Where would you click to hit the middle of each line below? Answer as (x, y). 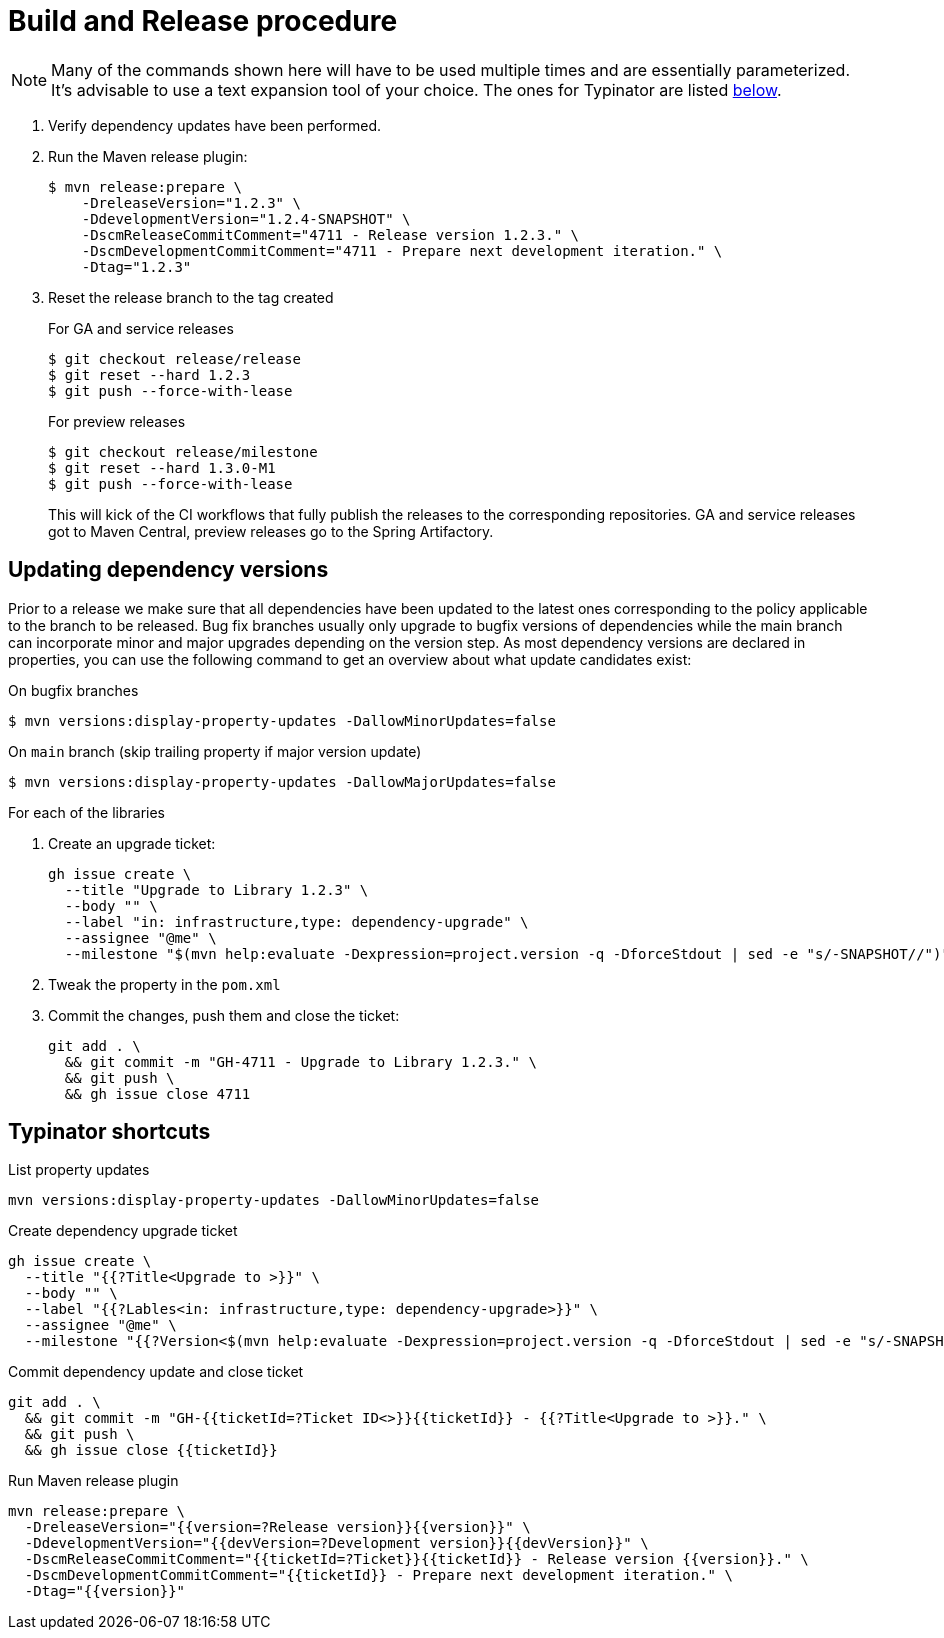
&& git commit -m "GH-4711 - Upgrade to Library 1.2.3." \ (300, 1061)
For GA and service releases (141, 328)
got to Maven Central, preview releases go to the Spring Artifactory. (271, 531)
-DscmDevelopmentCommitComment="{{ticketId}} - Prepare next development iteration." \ (378, 1575)
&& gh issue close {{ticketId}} (151, 1450)
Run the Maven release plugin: (148, 156)
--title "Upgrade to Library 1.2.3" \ (216, 889)
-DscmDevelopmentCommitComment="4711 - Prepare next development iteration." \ (402, 250)
